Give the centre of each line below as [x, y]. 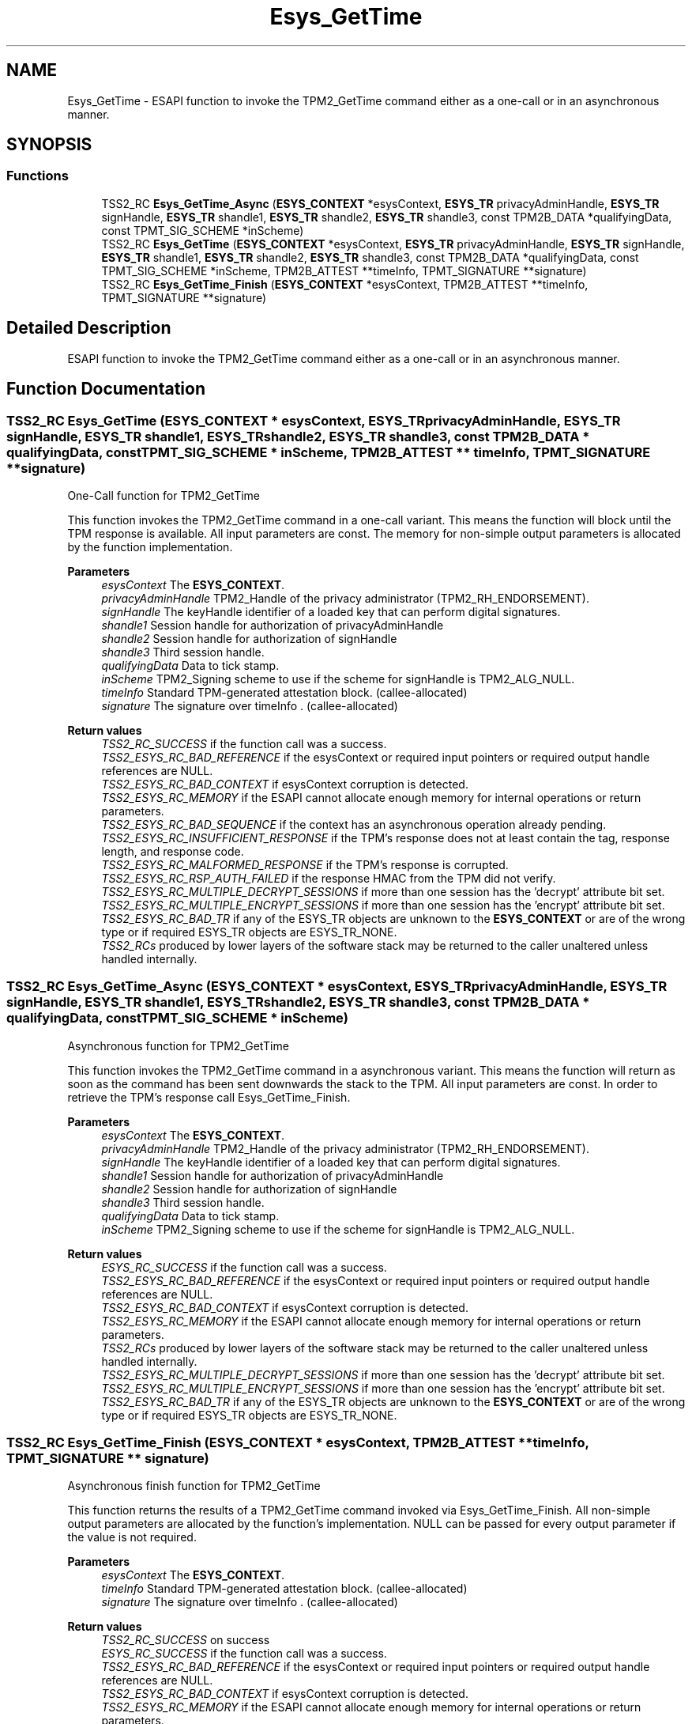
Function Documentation [106, 389]
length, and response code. [173, 851]
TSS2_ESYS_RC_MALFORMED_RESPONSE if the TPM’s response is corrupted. [305, 864]
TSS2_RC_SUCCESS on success [186, 1640]
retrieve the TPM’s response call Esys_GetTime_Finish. [209, 1097]
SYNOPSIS [49, 145]
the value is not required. [132, 1537]
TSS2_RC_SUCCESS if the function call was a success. [244, 743]
